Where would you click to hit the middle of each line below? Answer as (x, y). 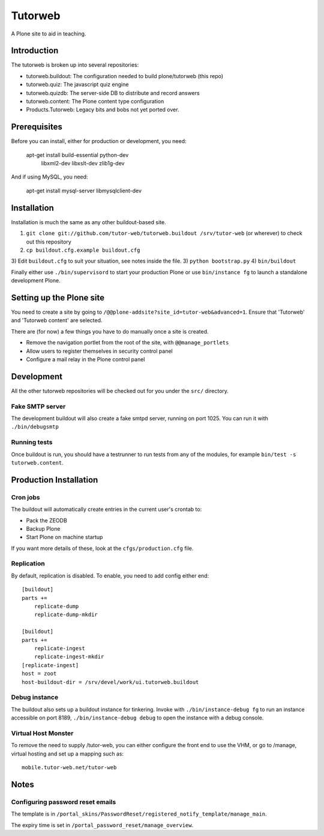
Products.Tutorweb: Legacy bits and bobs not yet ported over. (103, 110)
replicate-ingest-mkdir (69, 657)
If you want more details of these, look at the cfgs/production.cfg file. (102, 548)
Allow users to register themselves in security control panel (100, 351)
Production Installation (55, 480)
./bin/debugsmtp (35, 427)
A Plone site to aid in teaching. (49, 34)
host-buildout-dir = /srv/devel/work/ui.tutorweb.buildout (110, 682)
